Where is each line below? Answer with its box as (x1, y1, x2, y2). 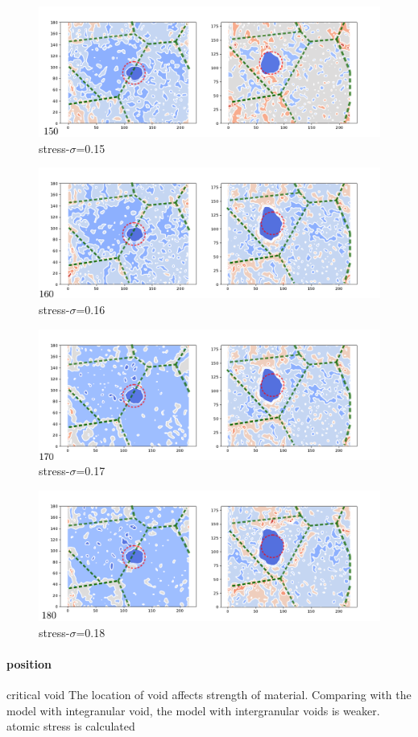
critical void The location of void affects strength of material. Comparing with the (6, 685, 412, 702)
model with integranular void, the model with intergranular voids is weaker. (6, 702, 380, 718)
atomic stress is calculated (6, 718, 135, 735)
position (6, 655, 52, 672)
